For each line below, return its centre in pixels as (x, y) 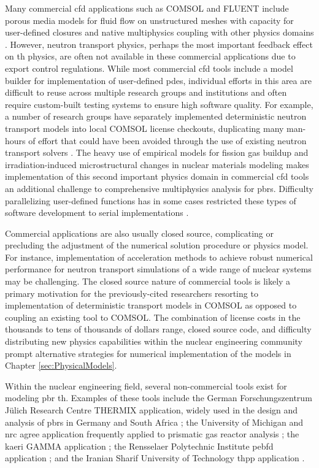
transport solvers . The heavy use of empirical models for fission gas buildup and (157, 152)
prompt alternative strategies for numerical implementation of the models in (148, 353)
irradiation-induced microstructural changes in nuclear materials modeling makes (157, 164)
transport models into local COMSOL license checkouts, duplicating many (144, 128)
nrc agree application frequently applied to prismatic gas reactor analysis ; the (152, 434)
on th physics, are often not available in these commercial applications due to (150, 56)
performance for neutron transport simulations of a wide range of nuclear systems (158, 269)
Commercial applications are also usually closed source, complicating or (140, 233)
